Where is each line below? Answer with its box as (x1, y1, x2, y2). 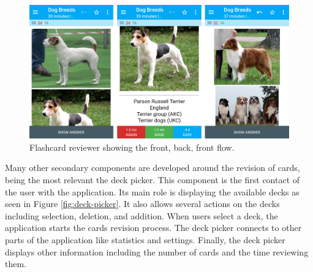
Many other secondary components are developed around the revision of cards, (5, 161, 300, 174)
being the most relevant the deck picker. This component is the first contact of (5, 173, 300, 186)
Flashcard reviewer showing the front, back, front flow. (29, 140, 235, 153)
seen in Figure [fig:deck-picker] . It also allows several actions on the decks (5, 197, 280, 210)
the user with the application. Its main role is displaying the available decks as (5, 185, 300, 198)
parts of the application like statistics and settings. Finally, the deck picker (5, 233, 285, 246)
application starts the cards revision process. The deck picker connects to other (5, 221, 302, 234)
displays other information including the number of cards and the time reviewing (5, 245, 309, 258)
